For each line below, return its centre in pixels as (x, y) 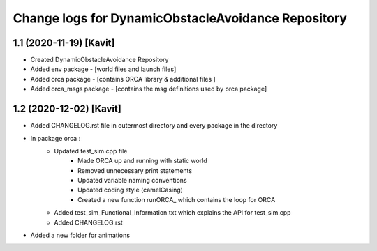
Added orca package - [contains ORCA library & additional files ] (123, 79)
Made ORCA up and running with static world (142, 161)
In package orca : (56, 138)
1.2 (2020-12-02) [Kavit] (67, 109)
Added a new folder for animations (80, 235)
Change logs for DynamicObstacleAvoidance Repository (180, 18)
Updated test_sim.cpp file (91, 151)
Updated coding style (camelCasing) (130, 190)
